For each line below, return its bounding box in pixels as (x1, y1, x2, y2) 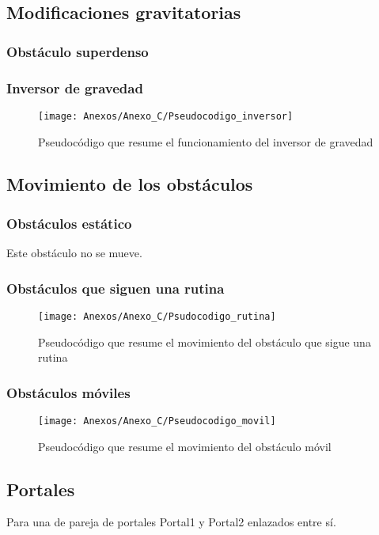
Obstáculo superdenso (6, 41, 149, 61)
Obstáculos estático (6, 213, 132, 233)
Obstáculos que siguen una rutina (6, 278, 225, 298)
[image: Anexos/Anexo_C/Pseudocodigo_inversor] (38, 110, 294, 122)
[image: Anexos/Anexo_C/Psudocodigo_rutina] (38, 310, 276, 322)
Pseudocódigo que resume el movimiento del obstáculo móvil (38, 438, 332, 454)
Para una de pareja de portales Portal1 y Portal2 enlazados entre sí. (6, 514, 336, 530)
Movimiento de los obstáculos (6, 172, 253, 196)
